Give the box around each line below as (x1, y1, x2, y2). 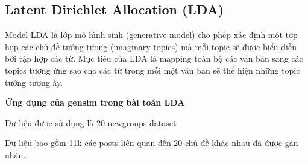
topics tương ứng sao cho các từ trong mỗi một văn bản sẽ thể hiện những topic (5, 63, 300, 76)
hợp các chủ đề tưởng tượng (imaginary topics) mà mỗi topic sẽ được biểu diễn (5, 40, 297, 53)
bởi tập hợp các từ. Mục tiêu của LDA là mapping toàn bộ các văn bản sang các (5, 52, 303, 65)
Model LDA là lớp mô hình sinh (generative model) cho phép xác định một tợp (5, 28, 298, 41)
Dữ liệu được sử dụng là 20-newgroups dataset (5, 116, 177, 129)
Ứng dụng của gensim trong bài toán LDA (5, 96, 185, 109)
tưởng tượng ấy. (5, 75, 63, 88)
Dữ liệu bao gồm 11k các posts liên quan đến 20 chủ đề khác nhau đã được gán (5, 136, 298, 149)
